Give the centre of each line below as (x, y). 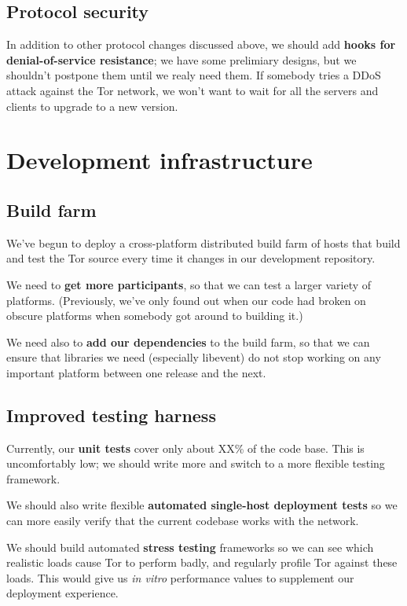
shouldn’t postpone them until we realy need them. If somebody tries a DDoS (194, 75)
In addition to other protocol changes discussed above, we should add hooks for (201, 44)
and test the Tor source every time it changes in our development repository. (191, 258)
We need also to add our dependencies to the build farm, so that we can (188, 342)
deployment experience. (62, 593)
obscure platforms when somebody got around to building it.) (155, 316)
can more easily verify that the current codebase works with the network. (183, 521)
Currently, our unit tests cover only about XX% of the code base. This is (185, 448)
